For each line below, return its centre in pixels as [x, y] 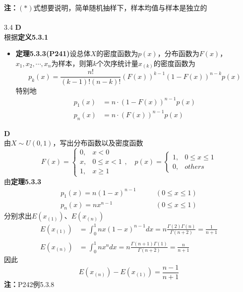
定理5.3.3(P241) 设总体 [53, 53]
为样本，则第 [72, 63]
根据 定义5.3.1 [26, 36]
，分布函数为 [178, 53]
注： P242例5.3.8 [29, 284]
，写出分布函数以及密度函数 [98, 143]
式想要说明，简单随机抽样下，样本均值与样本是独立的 [120, 7]
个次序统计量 [117, 63]
